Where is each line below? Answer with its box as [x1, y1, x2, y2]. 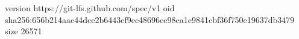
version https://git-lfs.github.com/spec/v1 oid [5, 2, 175, 14]
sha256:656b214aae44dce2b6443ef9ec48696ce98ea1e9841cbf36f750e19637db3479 [5, 13, 295, 25]
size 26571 [5, 25, 42, 37]
